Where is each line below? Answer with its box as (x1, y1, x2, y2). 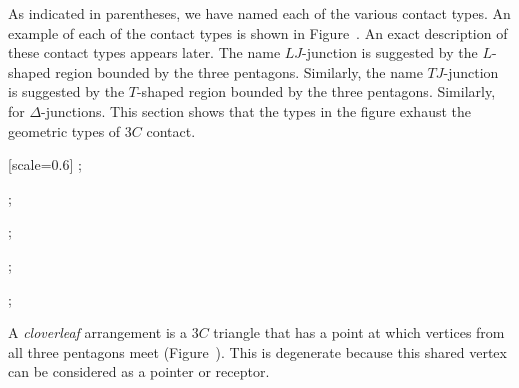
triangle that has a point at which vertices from (213, 322, 505, 343)
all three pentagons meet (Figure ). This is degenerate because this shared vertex (8, 341, 507, 362)
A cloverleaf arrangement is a (8, 322, 187, 343)
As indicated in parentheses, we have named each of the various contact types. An (8, 3, 511, 23)
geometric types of (8, 120, 121, 141)
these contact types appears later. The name (8, 42, 281, 63)
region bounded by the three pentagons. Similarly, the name (55, 61, 423, 82)
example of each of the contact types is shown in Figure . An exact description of (8, 22, 508, 43)
